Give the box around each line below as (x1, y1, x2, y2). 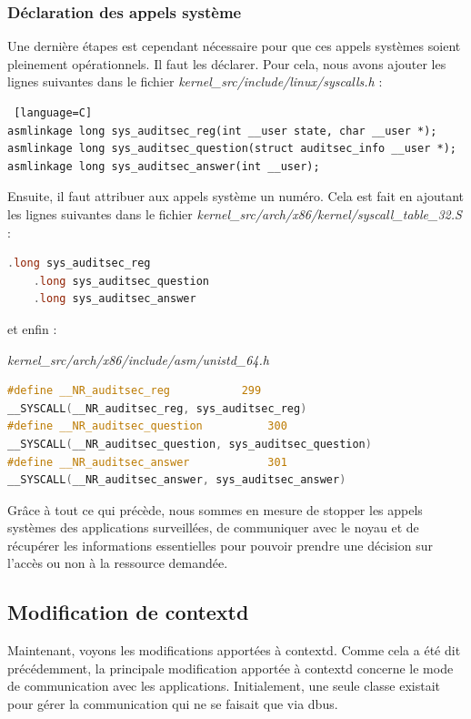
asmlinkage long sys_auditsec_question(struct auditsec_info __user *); (7, 142, 456, 156)
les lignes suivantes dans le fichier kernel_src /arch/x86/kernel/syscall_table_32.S (7, 204, 462, 223)
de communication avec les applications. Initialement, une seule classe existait (7, 676, 441, 695)
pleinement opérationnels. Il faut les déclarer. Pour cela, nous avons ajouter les (7, 54, 446, 73)
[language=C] (14, 106, 93, 119)
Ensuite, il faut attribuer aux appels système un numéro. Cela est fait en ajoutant (7, 187, 464, 206)
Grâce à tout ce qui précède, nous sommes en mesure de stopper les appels (7, 500, 423, 519)
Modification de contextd (7, 598, 249, 626)
